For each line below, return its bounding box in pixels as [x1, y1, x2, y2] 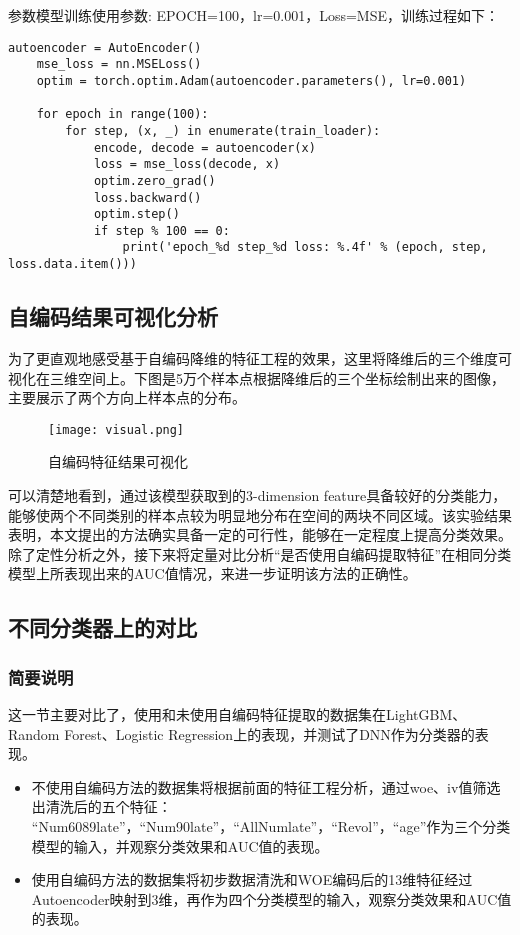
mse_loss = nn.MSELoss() [36, 57, 202, 72]
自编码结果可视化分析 [8, 301, 218, 332]
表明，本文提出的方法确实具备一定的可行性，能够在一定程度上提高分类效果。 [8, 524, 512, 545]
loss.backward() [93, 190, 202, 205]
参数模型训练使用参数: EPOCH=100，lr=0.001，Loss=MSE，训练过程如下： [8, 5, 500, 25]
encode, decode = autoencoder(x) [93, 140, 316, 155]
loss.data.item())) [8, 257, 137, 272]
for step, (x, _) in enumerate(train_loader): [65, 123, 381, 138]
